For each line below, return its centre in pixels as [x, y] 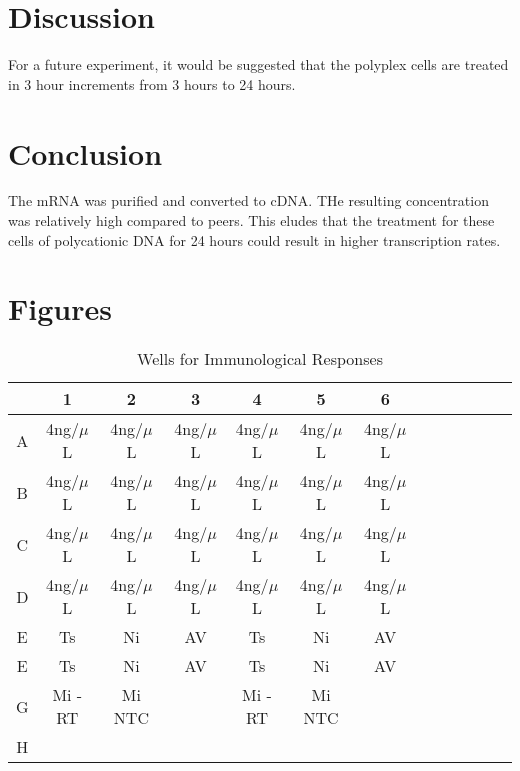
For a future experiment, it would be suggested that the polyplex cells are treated [258, 64]
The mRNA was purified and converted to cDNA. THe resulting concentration [248, 200]
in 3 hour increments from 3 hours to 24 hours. [152, 83]
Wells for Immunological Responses [260, 359]
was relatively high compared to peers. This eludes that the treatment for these [251, 220]
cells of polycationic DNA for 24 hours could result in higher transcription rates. [254, 239]
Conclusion [85, 152]
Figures [60, 308]
